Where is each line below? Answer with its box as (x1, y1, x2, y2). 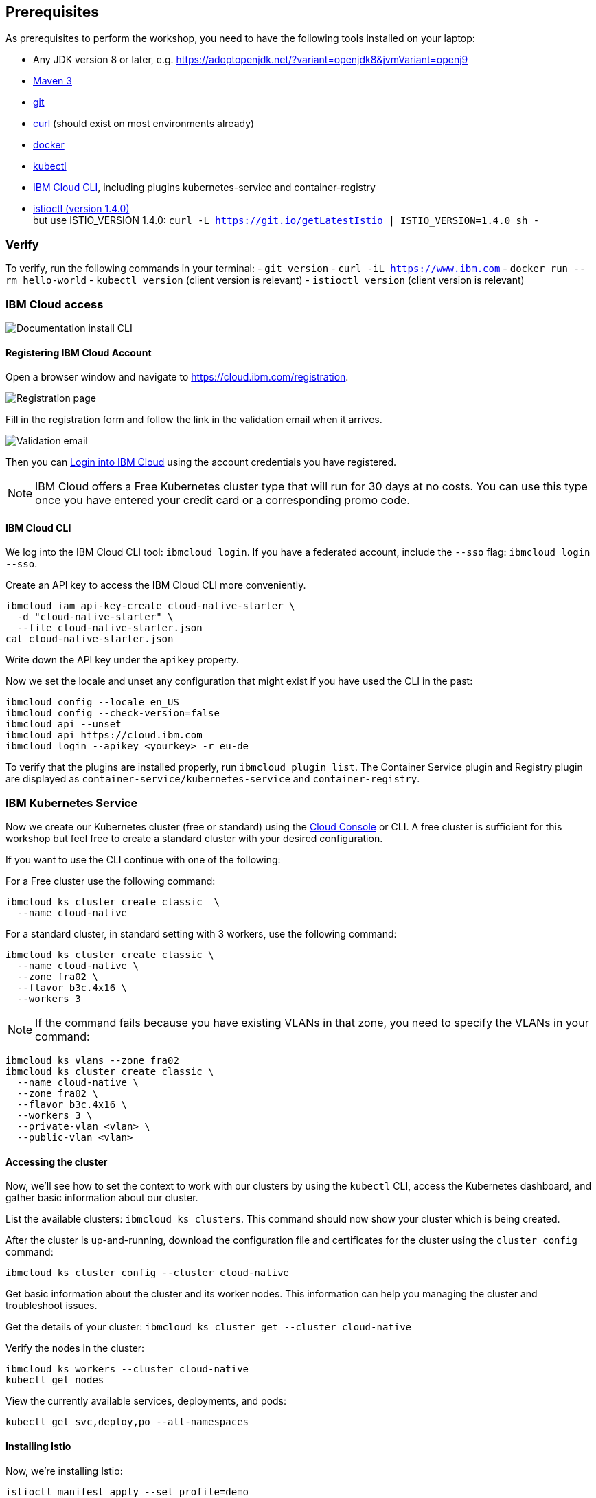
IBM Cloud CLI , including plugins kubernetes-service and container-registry (33, 181, 376, 194)
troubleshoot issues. (5, 1300, 98, 1312)
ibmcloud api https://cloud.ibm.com (5, 729, 203, 741)
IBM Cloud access (5, 297, 104, 311)
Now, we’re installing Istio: (5, 1464, 123, 1477)
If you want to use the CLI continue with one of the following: (5, 854, 281, 866)
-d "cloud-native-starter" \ (16, 611, 174, 623)
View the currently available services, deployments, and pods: (5, 1395, 287, 1407)
